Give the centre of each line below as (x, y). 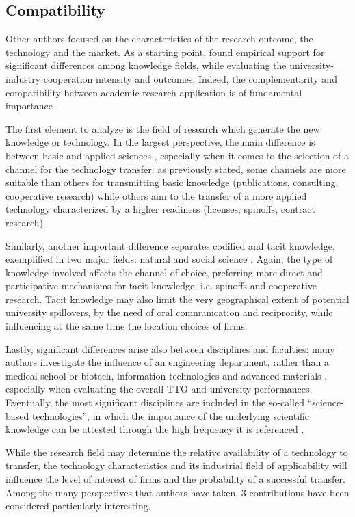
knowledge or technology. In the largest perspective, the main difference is (160, 142)
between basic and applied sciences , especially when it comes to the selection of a (177, 155)
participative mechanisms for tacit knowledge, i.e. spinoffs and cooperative (161, 286)
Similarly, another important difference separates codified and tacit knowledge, (170, 245)
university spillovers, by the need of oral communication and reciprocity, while (169, 312)
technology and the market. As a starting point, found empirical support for (165, 52)
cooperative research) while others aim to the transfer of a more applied (156, 195)
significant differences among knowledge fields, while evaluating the (146, 65)
